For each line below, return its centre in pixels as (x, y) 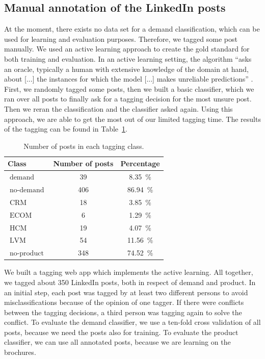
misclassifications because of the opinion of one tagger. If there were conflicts (124, 302)
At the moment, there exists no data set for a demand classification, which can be (132, 29)
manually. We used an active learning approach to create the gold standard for (127, 49)
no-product (26, 254)
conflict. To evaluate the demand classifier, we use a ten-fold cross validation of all (132, 322)
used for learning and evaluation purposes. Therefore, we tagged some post (121, 39)
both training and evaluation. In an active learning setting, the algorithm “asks (128, 58)
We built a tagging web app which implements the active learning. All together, (129, 272)
